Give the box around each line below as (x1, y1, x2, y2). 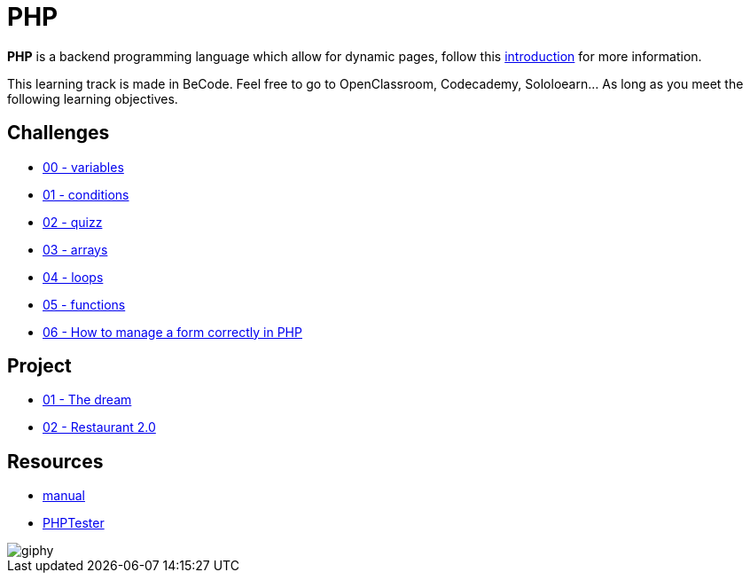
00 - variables (43, 159, 124, 175)
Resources (7, 450, 104, 473)
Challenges (7, 121, 110, 145)
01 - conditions (43, 186, 129, 202)
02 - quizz (43, 214, 103, 230)
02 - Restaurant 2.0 (43, 419, 156, 435)
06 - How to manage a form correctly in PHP (43, 324, 302, 340)
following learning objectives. (7, 90, 178, 106)
